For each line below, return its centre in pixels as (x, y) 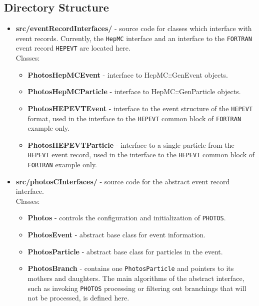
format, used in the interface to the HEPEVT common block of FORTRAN (134, 118)
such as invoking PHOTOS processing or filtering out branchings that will (137, 288)
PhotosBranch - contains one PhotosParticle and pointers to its (131, 268)
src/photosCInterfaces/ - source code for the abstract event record (123, 181)
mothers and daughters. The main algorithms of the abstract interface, (136, 278)
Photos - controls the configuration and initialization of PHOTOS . (127, 218)
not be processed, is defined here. (78, 298)
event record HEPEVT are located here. (73, 48)
